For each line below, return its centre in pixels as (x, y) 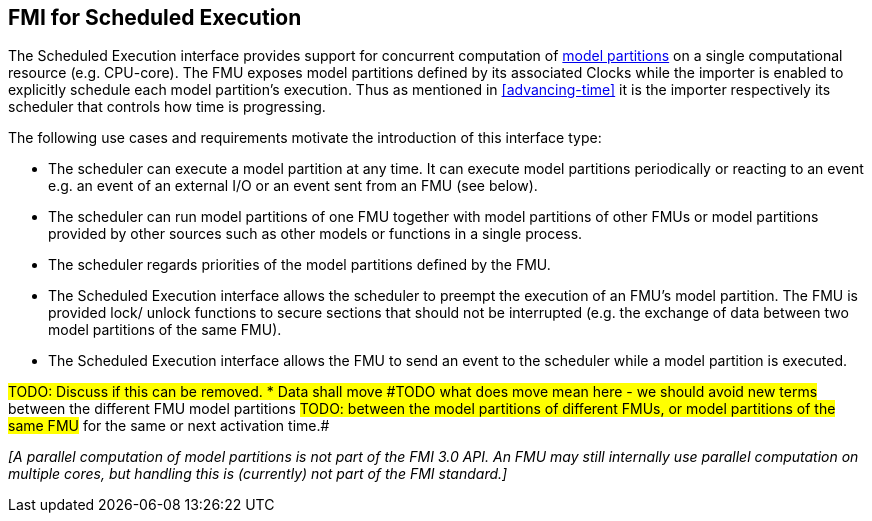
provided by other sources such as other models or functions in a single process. (315, 234)
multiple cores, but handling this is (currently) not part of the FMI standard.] (258, 474)
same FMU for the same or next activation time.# (169, 426)
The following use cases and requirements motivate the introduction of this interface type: (305, 138)
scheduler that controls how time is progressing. (167, 107)
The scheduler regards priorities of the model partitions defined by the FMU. (299, 265)
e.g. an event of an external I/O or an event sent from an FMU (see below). (293, 186)
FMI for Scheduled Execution (155, 17)
